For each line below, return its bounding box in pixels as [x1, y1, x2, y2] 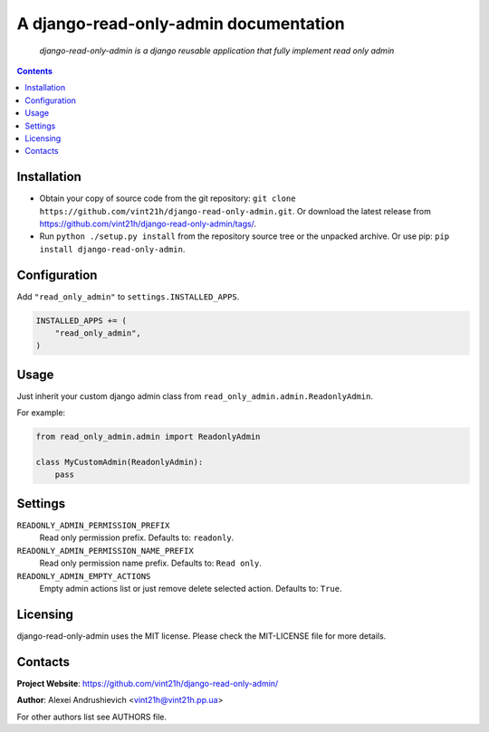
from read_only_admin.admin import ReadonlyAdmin [35, 432, 261, 442]
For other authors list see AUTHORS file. [16, 711, 168, 722]
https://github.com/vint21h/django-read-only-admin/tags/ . [39, 218, 257, 229]
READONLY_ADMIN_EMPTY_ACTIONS [16, 571, 151, 581]
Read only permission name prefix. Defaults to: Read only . [39, 557, 262, 569]
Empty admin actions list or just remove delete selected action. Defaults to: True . [39, 583, 342, 594]
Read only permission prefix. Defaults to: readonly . [39, 532, 235, 543]
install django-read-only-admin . [39, 243, 186, 254]
